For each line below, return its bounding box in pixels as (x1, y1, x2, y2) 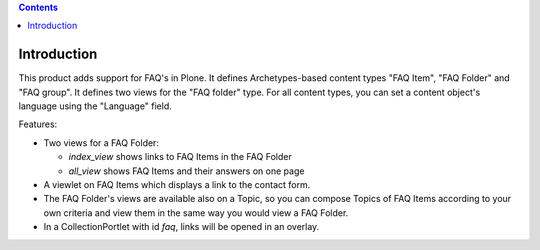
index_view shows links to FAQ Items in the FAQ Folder (68, 151, 292, 163)
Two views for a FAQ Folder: (43, 136, 160, 149)
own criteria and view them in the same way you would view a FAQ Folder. (43, 206, 349, 219)
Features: (18, 118, 58, 130)
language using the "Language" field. (18, 100, 172, 112)
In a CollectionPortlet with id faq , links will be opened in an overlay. (43, 221, 320, 233)
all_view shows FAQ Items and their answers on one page (68, 165, 305, 177)
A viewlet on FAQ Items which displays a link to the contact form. (43, 179, 311, 191)
